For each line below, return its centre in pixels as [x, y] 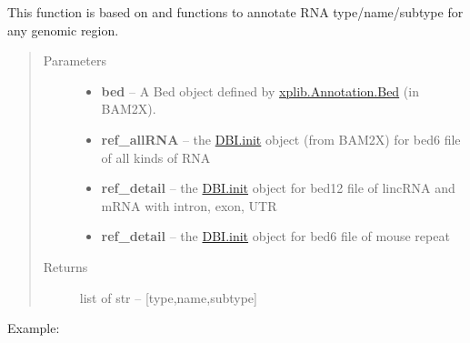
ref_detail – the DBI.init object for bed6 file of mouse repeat [275, 236]
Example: [34, 328]
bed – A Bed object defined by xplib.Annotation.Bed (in [260, 91]
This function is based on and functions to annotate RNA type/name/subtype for [235, 12]
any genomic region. [63, 30]
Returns [65, 266]
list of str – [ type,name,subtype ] [168, 297]
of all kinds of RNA [156, 157]
